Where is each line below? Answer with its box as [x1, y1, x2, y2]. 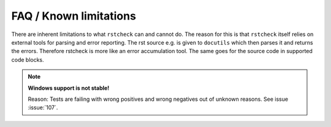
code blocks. [11, 56, 44, 64]
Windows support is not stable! [28, 84, 110, 92]
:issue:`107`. [28, 104, 58, 111]
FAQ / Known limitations [11, 9, 136, 23]
